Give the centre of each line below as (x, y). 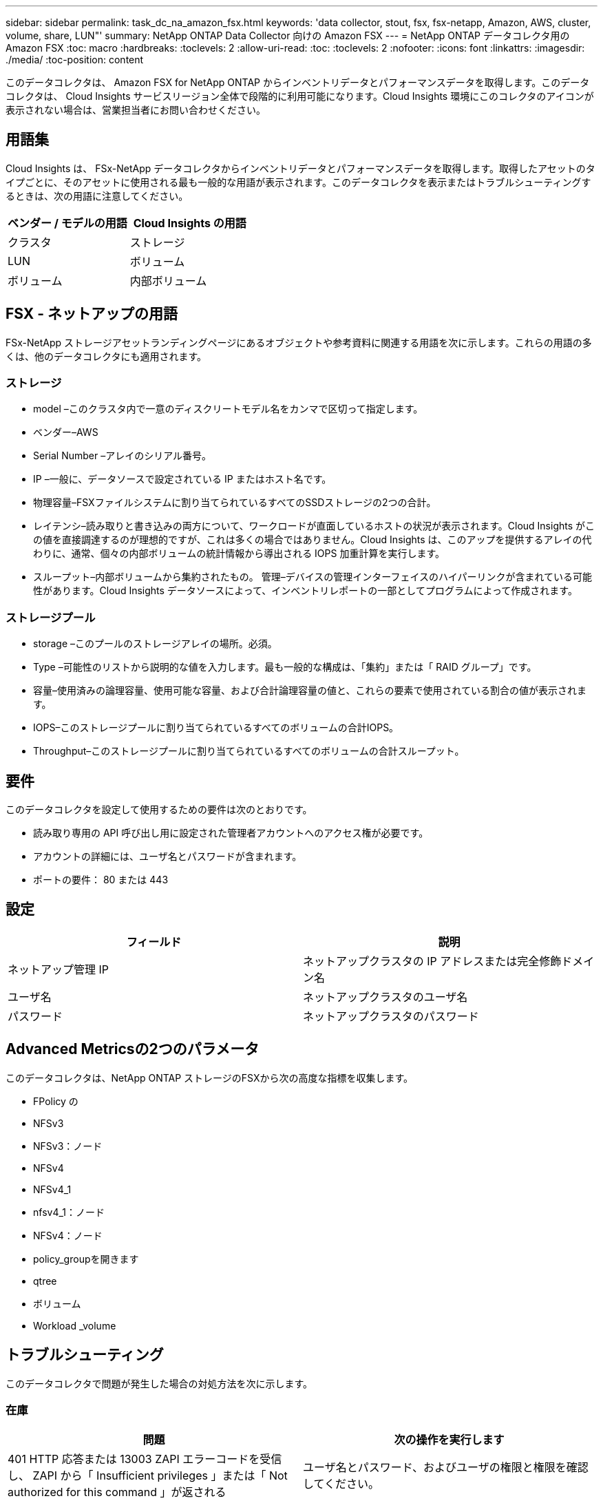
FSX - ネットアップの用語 (92, 314)
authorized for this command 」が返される (117, 1492)
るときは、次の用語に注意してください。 (97, 196)
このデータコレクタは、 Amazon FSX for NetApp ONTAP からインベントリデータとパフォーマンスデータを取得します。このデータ (298, 82)
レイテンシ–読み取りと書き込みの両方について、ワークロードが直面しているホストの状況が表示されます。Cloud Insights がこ (314, 526)
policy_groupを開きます (86, 1259)
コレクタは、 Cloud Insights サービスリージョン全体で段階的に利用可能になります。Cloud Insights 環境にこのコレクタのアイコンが (300, 96)
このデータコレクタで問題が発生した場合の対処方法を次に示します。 (159, 1383)
